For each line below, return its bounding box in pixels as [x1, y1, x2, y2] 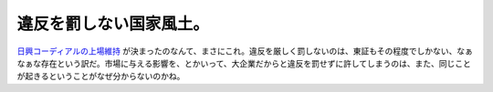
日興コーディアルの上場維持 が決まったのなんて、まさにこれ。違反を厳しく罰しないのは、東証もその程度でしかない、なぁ [16, 46, 474, 56]
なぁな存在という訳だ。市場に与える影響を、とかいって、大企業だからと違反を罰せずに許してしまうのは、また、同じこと [16, 57, 472, 68]
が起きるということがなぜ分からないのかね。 [16, 71, 185, 82]
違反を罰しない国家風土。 [16, 14, 210, 34]
